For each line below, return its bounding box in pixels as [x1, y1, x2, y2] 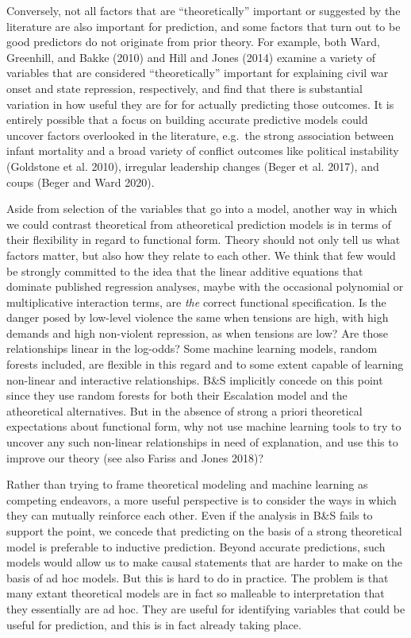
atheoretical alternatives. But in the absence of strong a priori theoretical [6, 402, 363, 419]
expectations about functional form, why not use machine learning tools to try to [6, 418, 401, 435]
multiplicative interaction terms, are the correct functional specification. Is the [6, 293, 386, 310]
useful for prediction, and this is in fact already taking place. [6, 616, 302, 632]
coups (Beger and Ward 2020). [6, 173, 155, 190]
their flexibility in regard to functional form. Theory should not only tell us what [6, 231, 401, 248]
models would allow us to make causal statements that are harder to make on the [6, 554, 402, 570]
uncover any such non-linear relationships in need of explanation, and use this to [6, 434, 398, 450]
